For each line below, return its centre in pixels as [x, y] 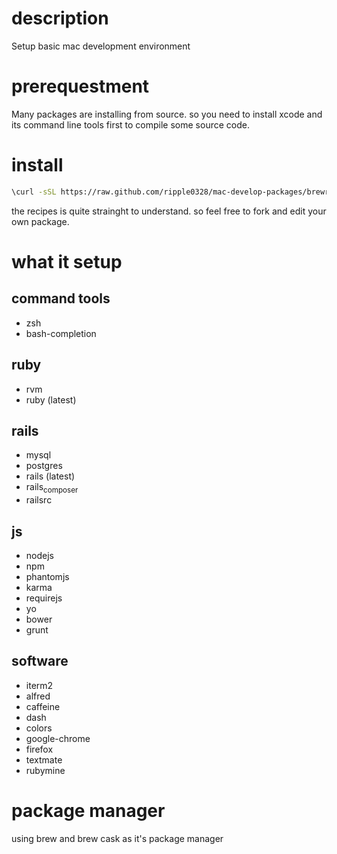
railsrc [39, 500]
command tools [61, 298]
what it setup [67, 261]
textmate [44, 759]
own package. [40, 221]
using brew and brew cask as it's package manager [117, 838]
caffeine [43, 706]
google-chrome [58, 738]
